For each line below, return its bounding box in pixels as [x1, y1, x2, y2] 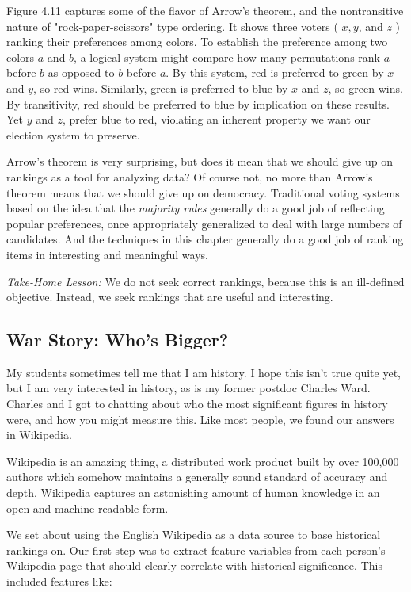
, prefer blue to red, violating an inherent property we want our [62, 111, 371, 128]
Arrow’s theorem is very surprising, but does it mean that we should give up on [6, 153, 393, 170]
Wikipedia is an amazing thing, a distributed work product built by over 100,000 [6, 453, 399, 469]
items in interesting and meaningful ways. [6, 246, 208, 262]
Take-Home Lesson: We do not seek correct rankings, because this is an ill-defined [6, 273, 405, 289]
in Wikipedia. [6, 426, 72, 443]
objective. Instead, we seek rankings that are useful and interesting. [6, 288, 333, 305]
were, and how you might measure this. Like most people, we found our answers [6, 411, 394, 427]
